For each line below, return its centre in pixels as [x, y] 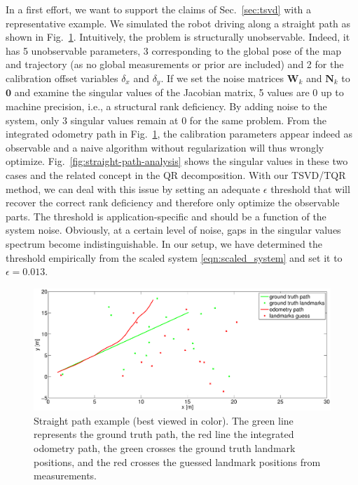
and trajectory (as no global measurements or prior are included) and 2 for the [175, 64]
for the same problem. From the [258, 120]
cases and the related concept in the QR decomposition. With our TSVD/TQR [176, 174]
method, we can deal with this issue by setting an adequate [133, 188]
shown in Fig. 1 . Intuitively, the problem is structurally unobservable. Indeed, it [178, 37]
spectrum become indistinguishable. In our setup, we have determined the [164, 243]
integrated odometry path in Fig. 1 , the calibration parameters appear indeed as [179, 134]
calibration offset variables [62, 78]
